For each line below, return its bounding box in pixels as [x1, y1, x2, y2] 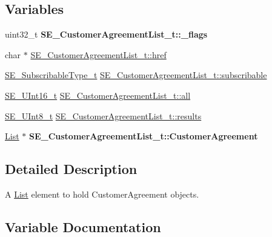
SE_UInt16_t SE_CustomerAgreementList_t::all [5, 88, 191, 101]
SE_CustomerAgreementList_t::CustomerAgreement [28, 130, 258, 142]
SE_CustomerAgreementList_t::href [30, 48, 167, 61]
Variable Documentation [5, 217, 161, 236]
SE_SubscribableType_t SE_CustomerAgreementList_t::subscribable [5, 68, 267, 81]
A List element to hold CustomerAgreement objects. [5, 187, 199, 200]
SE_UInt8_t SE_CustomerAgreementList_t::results [5, 109, 202, 122]
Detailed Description [5, 159, 138, 178]
